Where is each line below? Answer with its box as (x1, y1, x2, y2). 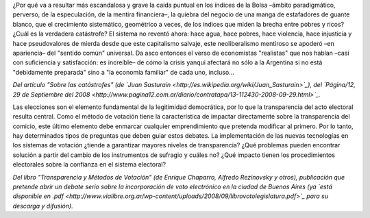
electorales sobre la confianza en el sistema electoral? (12, 160, 166, 169)
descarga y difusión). (12, 202, 73, 210)
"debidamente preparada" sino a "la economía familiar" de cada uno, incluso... (12, 68, 234, 76)
